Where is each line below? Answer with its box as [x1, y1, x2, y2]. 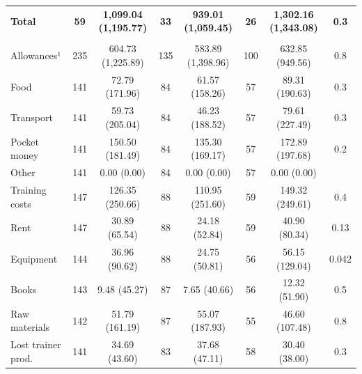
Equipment [10, 251, 58, 265]
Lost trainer [10, 337, 61, 352]
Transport [10, 110, 53, 125]
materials [10, 320, 50, 334]
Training [10, 182, 47, 197]
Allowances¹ [10, 48, 61, 63]
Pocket [10, 134, 40, 148]
